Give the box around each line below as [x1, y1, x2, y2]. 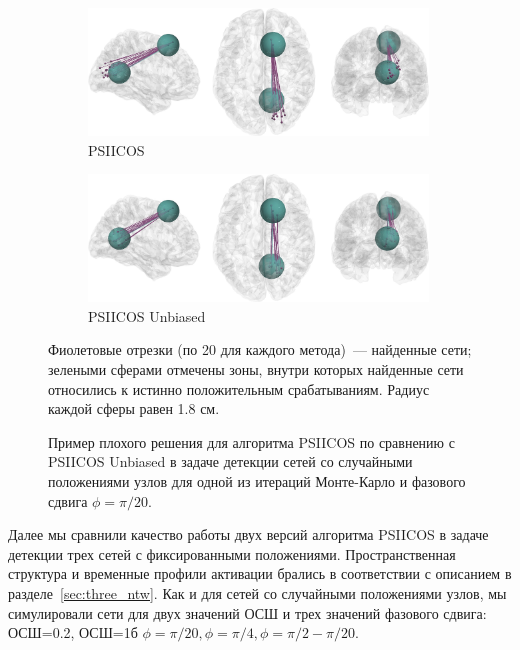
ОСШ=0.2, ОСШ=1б [8, 622, 138, 643]
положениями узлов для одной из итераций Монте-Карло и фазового [48, 471, 466, 491]
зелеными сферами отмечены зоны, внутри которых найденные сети [48, 359, 464, 380]
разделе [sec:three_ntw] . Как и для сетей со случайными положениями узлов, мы [8, 582, 507, 603]
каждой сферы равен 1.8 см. [48, 398, 220, 419]
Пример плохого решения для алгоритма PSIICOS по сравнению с [48, 431, 455, 452]
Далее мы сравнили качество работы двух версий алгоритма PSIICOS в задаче [8, 524, 489, 545]
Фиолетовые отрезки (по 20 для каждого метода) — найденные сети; [48, 339, 472, 360]
